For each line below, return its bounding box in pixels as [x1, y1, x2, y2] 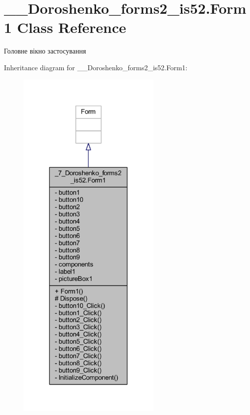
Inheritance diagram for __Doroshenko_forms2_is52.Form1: [4, 62, 188, 72]
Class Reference [17, 17, 126, 37]
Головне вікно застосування [4, 46, 86, 56]
